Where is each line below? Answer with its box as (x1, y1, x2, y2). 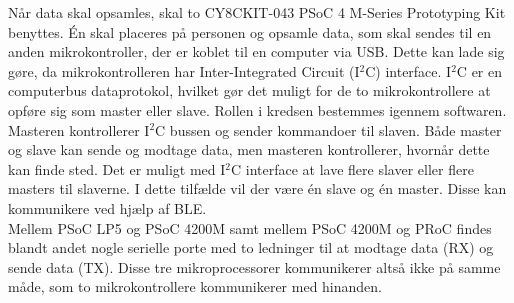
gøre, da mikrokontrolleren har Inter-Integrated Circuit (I (8, 60, 360, 81)
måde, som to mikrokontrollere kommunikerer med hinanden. (8, 276, 382, 297)
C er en (456, 60, 502, 81)
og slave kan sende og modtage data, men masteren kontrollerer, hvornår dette (8, 139, 490, 160)
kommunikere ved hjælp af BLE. (8, 197, 207, 218)
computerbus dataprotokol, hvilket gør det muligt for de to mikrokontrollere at (8, 80, 491, 101)
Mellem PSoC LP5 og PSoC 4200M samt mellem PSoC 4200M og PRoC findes (8, 217, 492, 238)
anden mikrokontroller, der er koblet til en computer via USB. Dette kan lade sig (8, 41, 505, 62)
